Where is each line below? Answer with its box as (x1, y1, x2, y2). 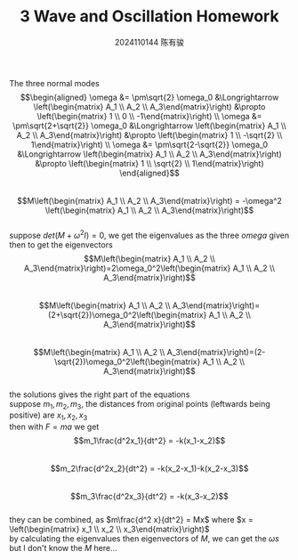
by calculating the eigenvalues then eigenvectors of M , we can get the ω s (9, 533, 280, 544)
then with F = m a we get (9, 421, 100, 433)
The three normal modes (9, 77, 100, 88)
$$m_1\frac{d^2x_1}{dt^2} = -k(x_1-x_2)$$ (73, 435, 226, 446)
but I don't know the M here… (9, 543, 117, 554)
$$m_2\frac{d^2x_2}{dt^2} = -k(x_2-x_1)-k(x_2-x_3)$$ (50, 463, 249, 474)
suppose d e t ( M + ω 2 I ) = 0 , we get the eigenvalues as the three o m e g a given (9, 228, 290, 240)
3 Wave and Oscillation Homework (20, 6, 279, 27)
